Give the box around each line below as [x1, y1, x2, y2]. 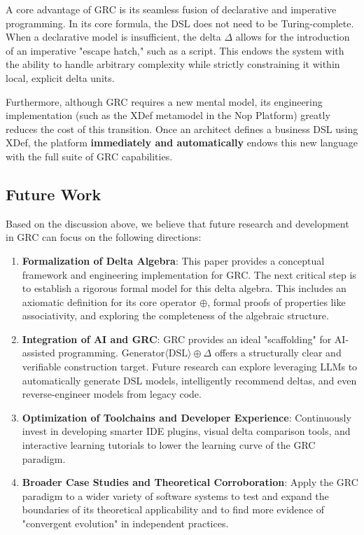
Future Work [6, 183, 101, 204]
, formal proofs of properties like [207, 294, 346, 309]
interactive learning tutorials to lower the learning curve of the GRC [22, 438, 316, 452]
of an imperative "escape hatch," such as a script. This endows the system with [6, 43, 344, 57]
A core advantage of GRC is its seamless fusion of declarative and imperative [6, 2, 337, 16]
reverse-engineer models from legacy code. [22, 387, 202, 401]
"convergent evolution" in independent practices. [22, 516, 229, 531]
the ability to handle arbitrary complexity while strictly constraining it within [6, 57, 340, 71]
